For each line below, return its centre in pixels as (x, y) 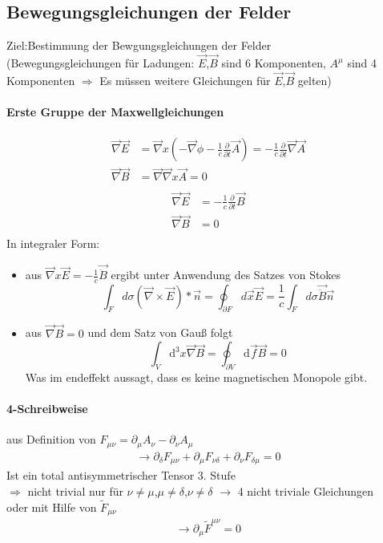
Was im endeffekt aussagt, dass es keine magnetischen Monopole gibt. (196, 377)
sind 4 (362, 63)
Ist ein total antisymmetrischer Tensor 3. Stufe (121, 475)
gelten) (314, 80)
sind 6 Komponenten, (274, 63)
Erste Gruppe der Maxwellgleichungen (115, 112)
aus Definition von (51, 439)
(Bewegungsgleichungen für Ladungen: (101, 63)
